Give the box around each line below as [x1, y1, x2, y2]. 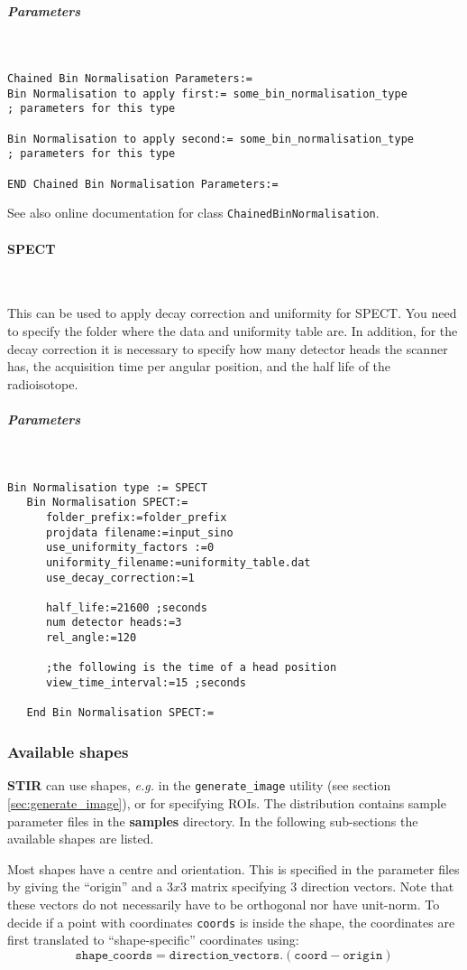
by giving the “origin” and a [7, 877, 163, 896]
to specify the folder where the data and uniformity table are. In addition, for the [7, 322, 458, 340]
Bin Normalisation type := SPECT [7, 480, 207, 494]
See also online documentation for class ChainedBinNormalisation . [7, 203, 380, 222]
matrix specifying [190, 877, 287, 896]
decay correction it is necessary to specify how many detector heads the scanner [7, 339, 448, 358]
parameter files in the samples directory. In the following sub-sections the [7, 811, 418, 830]
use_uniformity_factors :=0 [45, 541, 215, 555]
